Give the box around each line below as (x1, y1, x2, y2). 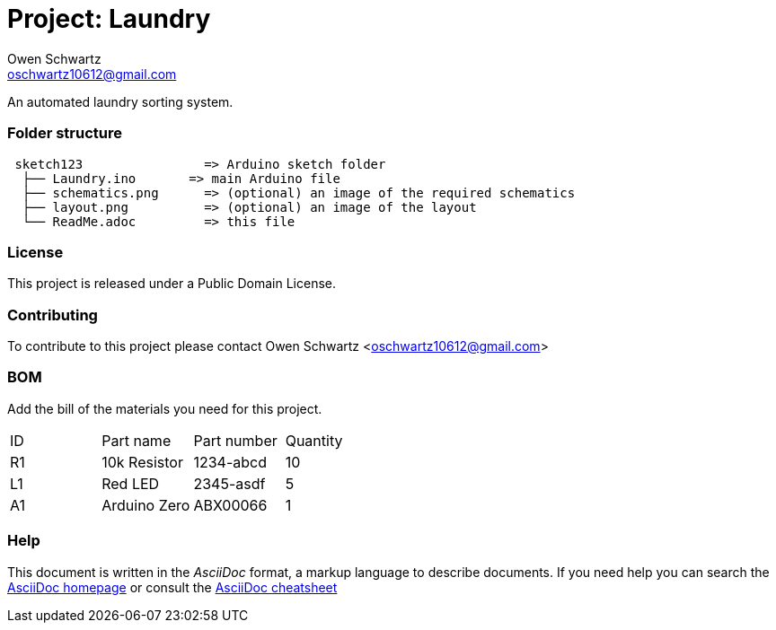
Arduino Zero (101, 495, 190, 514)
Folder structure (7, 124, 122, 143)
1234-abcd (193, 452, 267, 471)
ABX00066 (193, 495, 268, 514)
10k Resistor (101, 452, 183, 471)
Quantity (285, 431, 343, 450)
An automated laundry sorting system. (7, 93, 234, 109)
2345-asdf (193, 474, 266, 493)
